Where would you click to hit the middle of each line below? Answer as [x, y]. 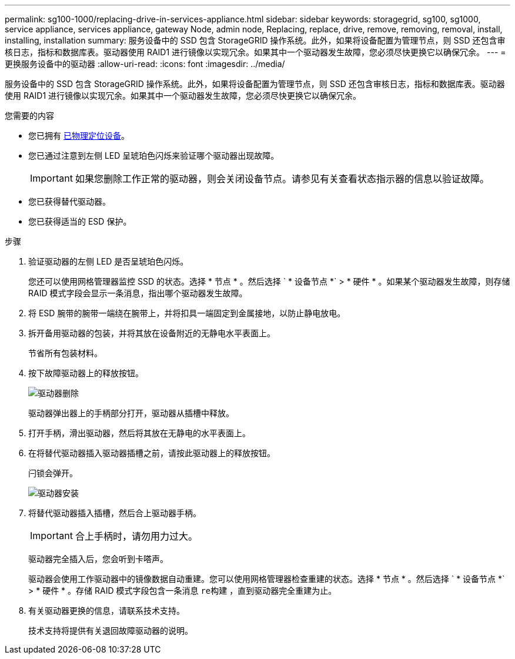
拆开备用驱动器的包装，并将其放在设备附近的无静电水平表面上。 [152, 333]
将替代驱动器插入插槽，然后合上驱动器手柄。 [115, 513]
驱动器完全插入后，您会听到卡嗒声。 [98, 559]
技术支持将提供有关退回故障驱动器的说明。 [111, 630]
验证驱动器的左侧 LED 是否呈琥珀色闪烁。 [108, 261]
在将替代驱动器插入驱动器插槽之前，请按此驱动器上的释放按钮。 [152, 453]
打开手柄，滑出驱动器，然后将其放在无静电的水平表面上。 [139, 433]
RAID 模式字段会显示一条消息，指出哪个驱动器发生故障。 [138, 293]
